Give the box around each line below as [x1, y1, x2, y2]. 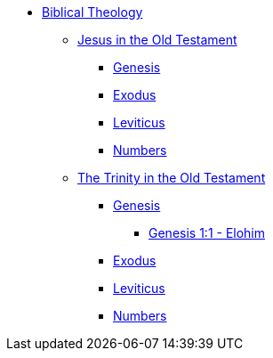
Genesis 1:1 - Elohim [149, 225, 266, 240]
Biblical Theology [42, 4, 143, 20]
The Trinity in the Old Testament [77, 170, 266, 185]
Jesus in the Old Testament [77, 32, 237, 47]
